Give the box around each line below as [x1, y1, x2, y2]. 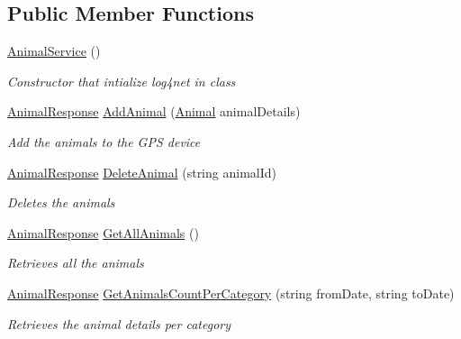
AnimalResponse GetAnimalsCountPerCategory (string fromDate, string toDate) [7, 283, 455, 302]
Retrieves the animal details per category [7, 314, 230, 333]
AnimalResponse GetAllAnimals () [7, 223, 199, 242]
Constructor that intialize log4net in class [7, 71, 236, 90]
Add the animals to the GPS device [7, 132, 201, 151]
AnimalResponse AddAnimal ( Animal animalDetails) [7, 102, 301, 121]
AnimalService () [7, 41, 101, 60]
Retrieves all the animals [7, 253, 144, 272]
